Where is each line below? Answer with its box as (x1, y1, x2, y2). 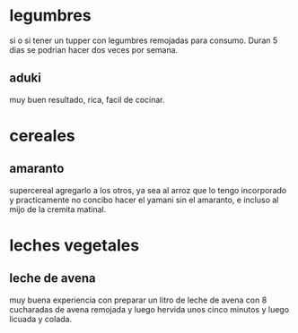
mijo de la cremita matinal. (9, 203, 107, 215)
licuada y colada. (9, 313, 73, 324)
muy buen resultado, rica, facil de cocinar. (9, 94, 165, 105)
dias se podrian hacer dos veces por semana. (9, 44, 179, 55)
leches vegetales (9, 235, 140, 255)
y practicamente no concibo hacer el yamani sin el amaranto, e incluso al (9, 194, 279, 205)
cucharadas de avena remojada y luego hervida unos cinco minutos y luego (9, 303, 290, 314)
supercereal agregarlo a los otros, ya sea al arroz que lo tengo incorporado (9, 184, 287, 195)
